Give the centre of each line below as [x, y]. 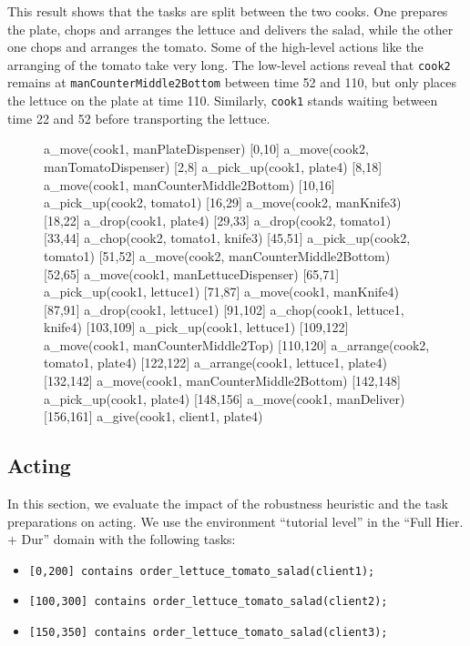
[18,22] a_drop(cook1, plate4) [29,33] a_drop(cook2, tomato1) [218, 220]
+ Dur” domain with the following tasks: [122, 539]
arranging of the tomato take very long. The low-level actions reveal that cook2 [229, 64]
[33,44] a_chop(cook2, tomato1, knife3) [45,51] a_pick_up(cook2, [227, 238]
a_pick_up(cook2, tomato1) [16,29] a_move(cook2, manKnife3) [223, 202]
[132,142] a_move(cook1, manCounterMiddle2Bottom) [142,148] [222, 381]
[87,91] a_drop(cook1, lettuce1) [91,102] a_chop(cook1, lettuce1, [224, 309]
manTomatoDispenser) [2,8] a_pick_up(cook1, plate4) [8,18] [213, 166]
